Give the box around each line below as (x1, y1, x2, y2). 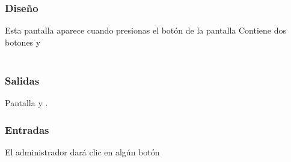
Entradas (5, 122, 49, 137)
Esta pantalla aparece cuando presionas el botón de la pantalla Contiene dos (5, 24, 287, 37)
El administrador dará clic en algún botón (5, 146, 160, 158)
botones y (5, 35, 41, 48)
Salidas (5, 73, 40, 88)
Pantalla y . (5, 97, 48, 109)
